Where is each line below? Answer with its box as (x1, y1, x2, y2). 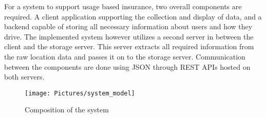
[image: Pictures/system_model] (25, 89, 135, 97)
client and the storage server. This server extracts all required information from (4, 41, 254, 52)
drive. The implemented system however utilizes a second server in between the (4, 31, 254, 42)
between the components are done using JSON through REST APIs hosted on (4, 61, 251, 72)
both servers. (4, 71, 45, 82)
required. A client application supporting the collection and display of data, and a (4, 11, 262, 22)
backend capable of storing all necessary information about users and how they (4, 21, 253, 32)
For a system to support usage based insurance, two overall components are (4, 1, 242, 11)
